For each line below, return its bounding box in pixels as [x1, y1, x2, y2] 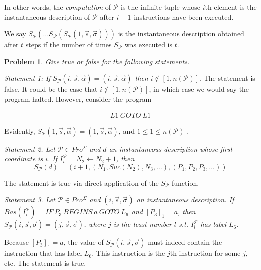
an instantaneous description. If [136, 194, 234, 205]
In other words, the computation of [4, 2, 111, 12]
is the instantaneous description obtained [118, 28, 244, 39]
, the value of [63, 237, 104, 247]
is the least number [113, 219, 172, 229]
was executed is [124, 39, 173, 50]
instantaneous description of [4, 11, 90, 22]
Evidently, [4, 125, 35, 136]
